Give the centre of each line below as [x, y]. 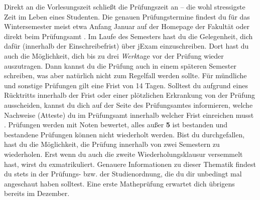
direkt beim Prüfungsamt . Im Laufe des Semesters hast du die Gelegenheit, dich [128, 36]
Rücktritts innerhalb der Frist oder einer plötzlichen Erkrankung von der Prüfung [129, 95]
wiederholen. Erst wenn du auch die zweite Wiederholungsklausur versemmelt [123, 154]
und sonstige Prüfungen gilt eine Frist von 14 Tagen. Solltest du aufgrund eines [126, 85]
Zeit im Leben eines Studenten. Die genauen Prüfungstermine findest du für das [127, 16]
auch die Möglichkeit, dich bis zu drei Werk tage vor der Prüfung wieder [114, 55]
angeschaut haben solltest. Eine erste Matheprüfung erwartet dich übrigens [119, 183]
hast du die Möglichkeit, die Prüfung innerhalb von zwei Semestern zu [112, 144]
